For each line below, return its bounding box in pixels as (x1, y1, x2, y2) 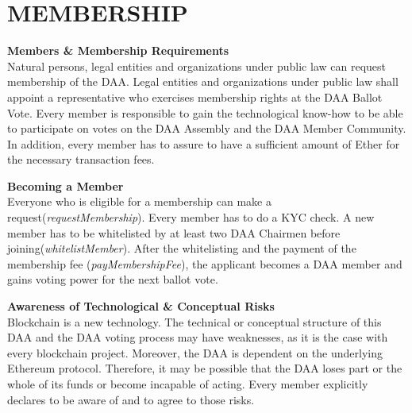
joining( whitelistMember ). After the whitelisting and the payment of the (7, 240, 356, 257)
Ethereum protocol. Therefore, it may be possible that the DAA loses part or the (7, 360, 402, 376)
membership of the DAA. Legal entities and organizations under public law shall (7, 73, 399, 90)
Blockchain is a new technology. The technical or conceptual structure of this (7, 313, 382, 330)
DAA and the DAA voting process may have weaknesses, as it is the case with (7, 329, 388, 345)
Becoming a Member (7, 177, 124, 194)
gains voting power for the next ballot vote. (7, 271, 218, 288)
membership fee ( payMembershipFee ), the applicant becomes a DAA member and (7, 255, 402, 272)
